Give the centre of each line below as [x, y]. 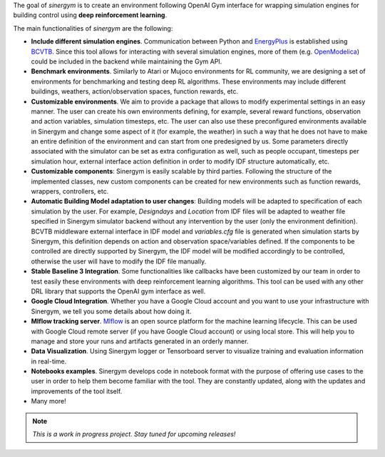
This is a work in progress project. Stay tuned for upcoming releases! [134, 434]
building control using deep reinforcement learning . [90, 15]
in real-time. [49, 361]
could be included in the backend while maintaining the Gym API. [127, 61]
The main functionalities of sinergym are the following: [93, 28]
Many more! [49, 401]
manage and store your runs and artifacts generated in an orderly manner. [140, 341]
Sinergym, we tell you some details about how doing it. [111, 311]
